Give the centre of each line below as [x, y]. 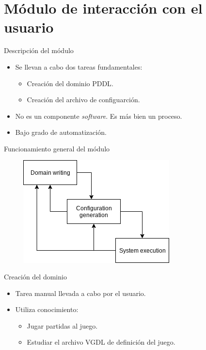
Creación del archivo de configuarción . [83, 100]
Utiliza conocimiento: [47, 309]
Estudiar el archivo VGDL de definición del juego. [101, 342]
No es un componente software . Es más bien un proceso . [99, 116]
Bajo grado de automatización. [61, 132]
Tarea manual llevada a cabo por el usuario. [80, 293]
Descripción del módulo [39, 50]
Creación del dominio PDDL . [70, 83]
